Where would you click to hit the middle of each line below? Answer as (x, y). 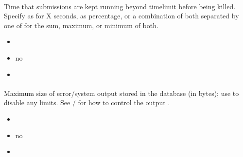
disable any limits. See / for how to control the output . (87, 102)
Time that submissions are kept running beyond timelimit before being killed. (120, 6)
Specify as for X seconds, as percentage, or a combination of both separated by (121, 16)
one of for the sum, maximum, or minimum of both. (81, 25)
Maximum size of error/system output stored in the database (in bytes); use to (121, 93)
